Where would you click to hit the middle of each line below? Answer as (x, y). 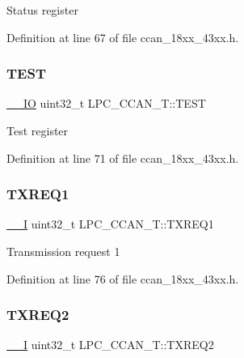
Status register (42, 10)
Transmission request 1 (63, 251)
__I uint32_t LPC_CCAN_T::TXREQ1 (110, 224)
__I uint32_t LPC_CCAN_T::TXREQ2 (110, 345)
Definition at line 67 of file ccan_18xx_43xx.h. (123, 37)
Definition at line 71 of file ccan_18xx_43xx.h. (123, 158)
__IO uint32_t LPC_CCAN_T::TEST (106, 103)
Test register (38, 130)
